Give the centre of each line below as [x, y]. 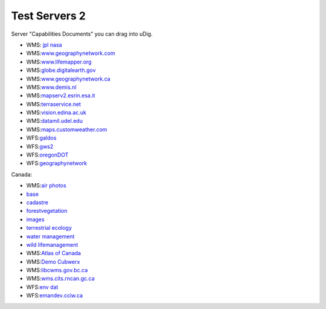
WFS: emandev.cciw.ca [55, 296]
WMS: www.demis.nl [51, 87]
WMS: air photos [46, 186]
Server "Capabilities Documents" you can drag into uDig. [82, 34]
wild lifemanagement [52, 244]
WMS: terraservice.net [54, 104]
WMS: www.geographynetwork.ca [69, 79]
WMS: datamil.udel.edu [54, 121]
